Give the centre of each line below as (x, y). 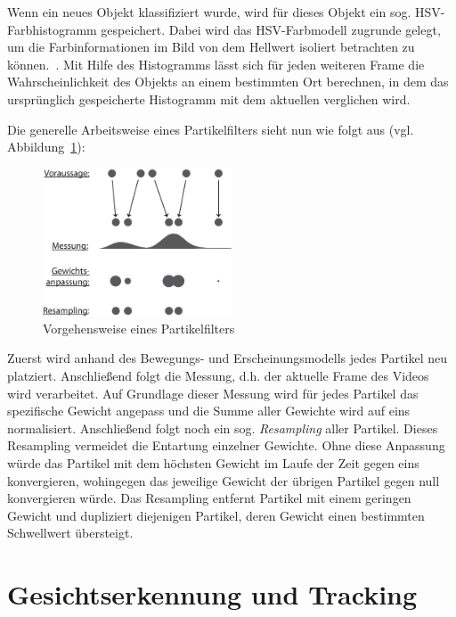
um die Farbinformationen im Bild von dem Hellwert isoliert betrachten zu (211, 47)
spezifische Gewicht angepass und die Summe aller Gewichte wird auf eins (209, 411)
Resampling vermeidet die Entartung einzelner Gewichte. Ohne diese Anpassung (226, 445)
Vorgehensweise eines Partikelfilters (139, 328)
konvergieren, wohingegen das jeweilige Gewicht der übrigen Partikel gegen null (224, 480)
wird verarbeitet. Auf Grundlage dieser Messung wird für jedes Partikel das (213, 393)
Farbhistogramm (52, 29)
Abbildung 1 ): (46, 147)
